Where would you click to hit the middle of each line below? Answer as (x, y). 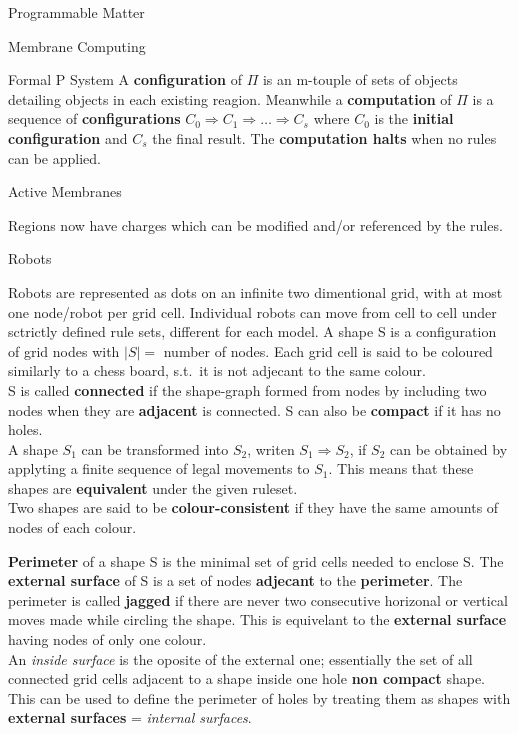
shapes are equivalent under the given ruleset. (153, 487)
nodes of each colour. (72, 527)
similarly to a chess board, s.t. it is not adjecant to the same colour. (217, 370)
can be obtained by (449, 448)
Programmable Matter (76, 12)
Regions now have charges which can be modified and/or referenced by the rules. (255, 224)
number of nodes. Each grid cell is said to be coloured (328, 350)
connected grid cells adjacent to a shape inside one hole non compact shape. (246, 678)
